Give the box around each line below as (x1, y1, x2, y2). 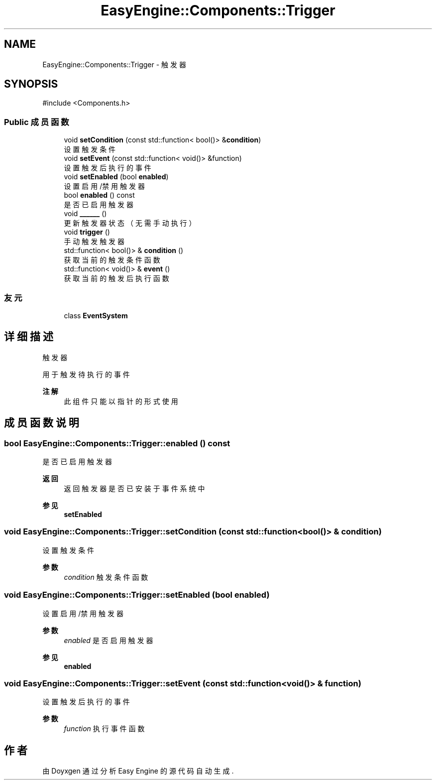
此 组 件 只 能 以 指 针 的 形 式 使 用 (64, 396, 178, 405)
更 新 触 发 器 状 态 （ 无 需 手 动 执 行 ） (64, 219, 196, 228)
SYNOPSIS (4, 78, 58, 91)
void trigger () (64, 228, 110, 237)
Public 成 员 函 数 (4, 117, 69, 127)
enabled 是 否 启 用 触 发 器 (64, 636, 153, 645)
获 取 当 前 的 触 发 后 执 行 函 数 (64, 274, 169, 283)
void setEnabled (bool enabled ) (64, 172, 169, 181)
